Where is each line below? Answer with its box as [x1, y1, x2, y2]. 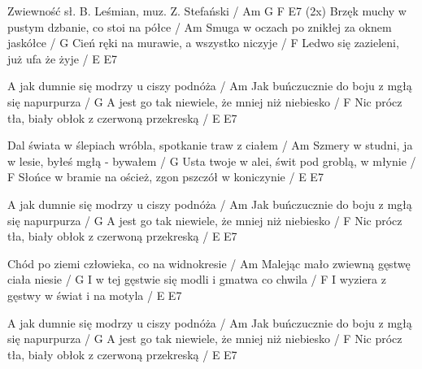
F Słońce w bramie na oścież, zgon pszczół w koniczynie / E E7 [7, 168, 324, 185]
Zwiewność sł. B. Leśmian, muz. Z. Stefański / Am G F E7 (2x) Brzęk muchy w [7, 2, 407, 19]
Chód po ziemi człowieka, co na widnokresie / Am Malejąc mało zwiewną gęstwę [7, 254, 411, 271]
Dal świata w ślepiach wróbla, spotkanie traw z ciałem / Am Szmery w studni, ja [7, 137, 413, 154]
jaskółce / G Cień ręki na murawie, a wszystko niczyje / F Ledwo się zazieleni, [7, 34, 399, 51]
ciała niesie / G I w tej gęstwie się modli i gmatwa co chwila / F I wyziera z [7, 271, 386, 288]
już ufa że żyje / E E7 [7, 50, 117, 67]
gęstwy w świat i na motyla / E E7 [7, 286, 182, 303]
